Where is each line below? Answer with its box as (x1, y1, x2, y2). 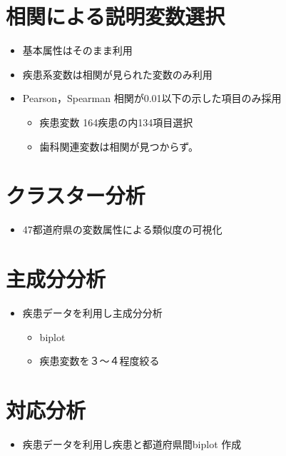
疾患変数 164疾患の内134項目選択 (39, 114, 193, 129)
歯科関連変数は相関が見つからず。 (39, 138, 198, 153)
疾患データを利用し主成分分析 (22, 305, 163, 320)
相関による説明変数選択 (6, 1, 225, 31)
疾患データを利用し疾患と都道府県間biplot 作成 (22, 436, 242, 451)
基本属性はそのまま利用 (22, 43, 133, 58)
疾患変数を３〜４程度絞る (39, 353, 160, 368)
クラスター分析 (6, 181, 145, 210)
